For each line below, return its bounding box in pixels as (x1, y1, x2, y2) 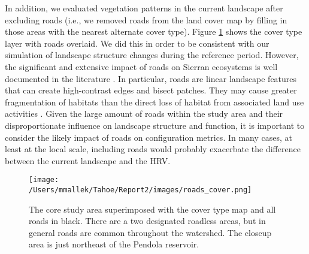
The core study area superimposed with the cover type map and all (29, 202, 276, 215)
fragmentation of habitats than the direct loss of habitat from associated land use (5, 95, 304, 108)
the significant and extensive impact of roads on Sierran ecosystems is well (5, 60, 278, 72)
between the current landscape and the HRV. (5, 154, 171, 167)
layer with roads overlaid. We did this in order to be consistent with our (5, 37, 269, 49)
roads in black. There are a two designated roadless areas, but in (29, 214, 266, 227)
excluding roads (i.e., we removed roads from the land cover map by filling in (5, 13, 287, 26)
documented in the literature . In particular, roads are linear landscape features (5, 72, 297, 84)
